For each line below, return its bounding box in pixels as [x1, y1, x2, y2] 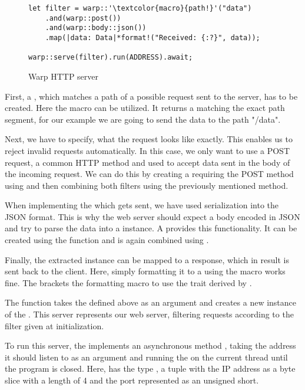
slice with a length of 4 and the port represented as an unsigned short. [5, 374, 259, 386]
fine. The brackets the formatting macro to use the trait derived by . [5, 276, 252, 289]
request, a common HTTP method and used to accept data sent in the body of [5, 156, 290, 168]
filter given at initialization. [5, 319, 104, 332]
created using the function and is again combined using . [5, 234, 209, 246]
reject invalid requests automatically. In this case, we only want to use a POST [5, 144, 290, 156]
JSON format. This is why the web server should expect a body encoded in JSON [5, 210, 300, 222]
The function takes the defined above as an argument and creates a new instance [5, 296, 297, 309]
